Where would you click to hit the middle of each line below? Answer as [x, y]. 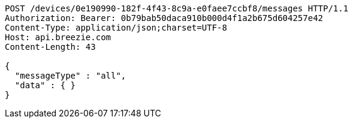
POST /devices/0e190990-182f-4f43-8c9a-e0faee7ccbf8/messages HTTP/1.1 [177, 8]
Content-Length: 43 [50, 47]
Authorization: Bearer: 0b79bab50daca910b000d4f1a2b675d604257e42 [164, 18]
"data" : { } [45, 85]
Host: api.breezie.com [58, 37]
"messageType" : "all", [70, 76]
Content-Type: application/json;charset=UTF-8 [116, 28]
